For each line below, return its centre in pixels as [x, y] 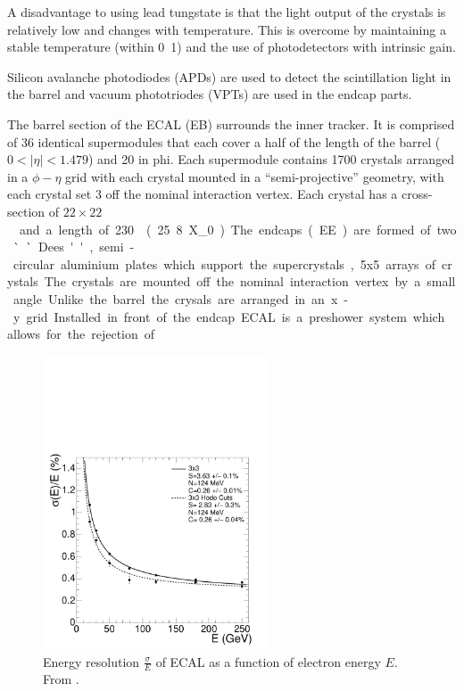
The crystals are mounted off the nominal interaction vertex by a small [250, 281]
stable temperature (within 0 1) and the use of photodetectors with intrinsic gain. [232, 47]
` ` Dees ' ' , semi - [74, 247]
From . [61, 679]
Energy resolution [91, 661]
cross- [417, 194]
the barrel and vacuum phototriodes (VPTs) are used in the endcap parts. [210, 94]
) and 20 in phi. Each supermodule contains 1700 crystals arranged [271, 159]
